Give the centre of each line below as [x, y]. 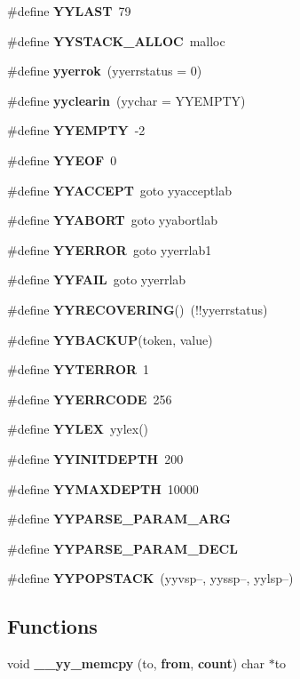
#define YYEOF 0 [62, 160]
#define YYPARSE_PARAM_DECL [122, 548]
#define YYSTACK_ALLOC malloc [116, 40]
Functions [52, 626]
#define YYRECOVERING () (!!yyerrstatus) [138, 309]
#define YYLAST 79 [69, 11]
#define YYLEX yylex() [78, 429]
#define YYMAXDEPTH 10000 [103, 488]
